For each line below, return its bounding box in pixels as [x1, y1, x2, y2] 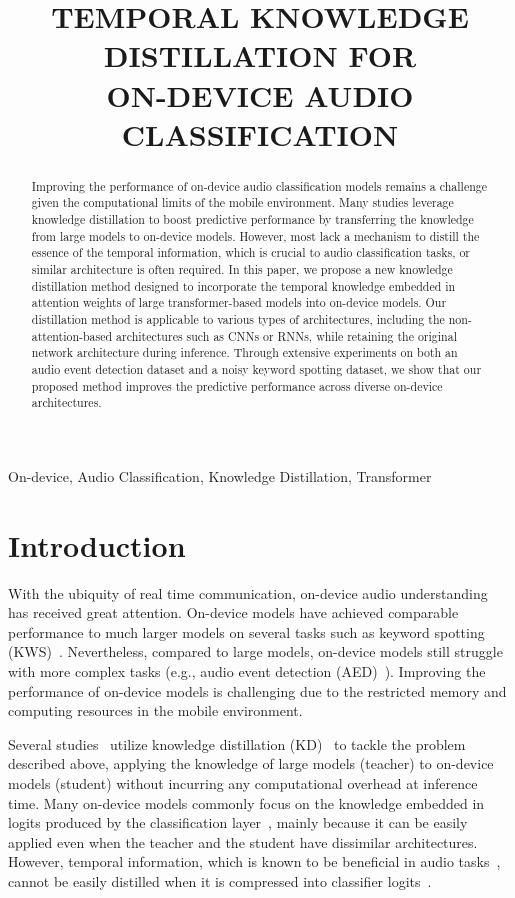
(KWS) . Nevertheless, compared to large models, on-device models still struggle [8, 641, 503, 662]
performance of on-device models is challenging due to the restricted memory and [8, 680, 507, 701]
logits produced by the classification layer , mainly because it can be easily [8, 812, 468, 833]
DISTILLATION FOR [103, 35, 417, 76]
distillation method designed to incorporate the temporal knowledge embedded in [31, 277, 456, 294]
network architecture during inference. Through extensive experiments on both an [31, 344, 458, 361]
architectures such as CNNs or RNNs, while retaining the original [116, 327, 457, 344]
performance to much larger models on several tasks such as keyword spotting [8, 621, 485, 642]
